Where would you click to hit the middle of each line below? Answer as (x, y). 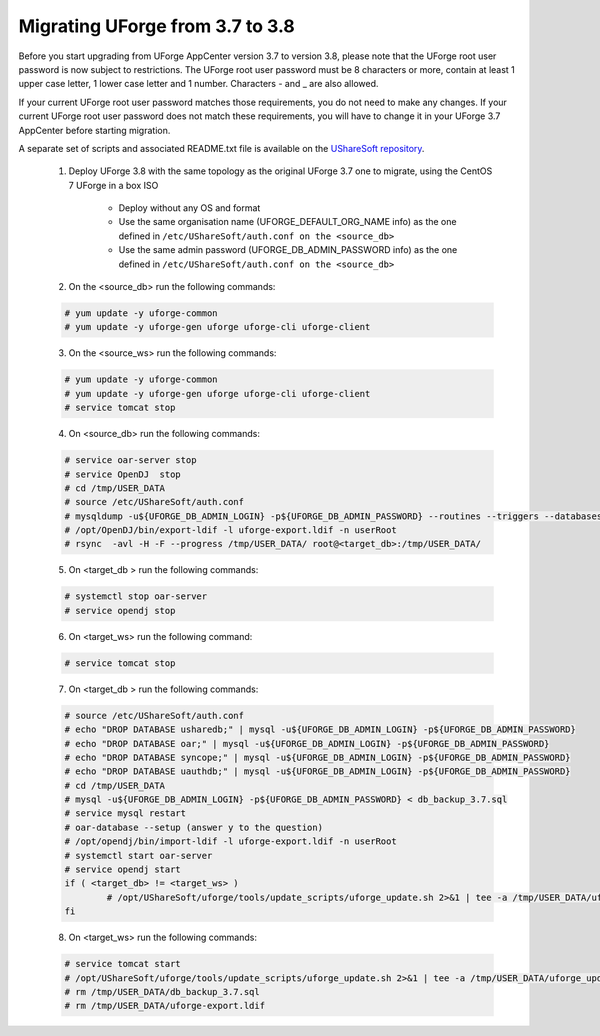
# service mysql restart (125, 813)
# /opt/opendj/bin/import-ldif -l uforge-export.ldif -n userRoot (230, 841)
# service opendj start (123, 869)
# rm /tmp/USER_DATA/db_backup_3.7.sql (162, 991)
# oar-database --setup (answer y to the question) (194, 827)
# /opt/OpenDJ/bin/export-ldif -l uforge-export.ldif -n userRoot (230, 530)
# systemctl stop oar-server (136, 596)
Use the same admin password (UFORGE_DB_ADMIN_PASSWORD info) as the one (288, 250)
